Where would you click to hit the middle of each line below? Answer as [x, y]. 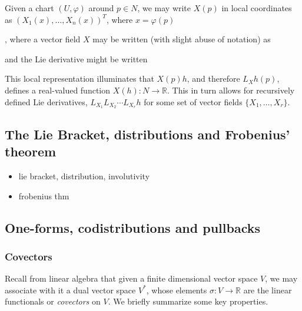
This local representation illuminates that [79, 78]
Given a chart [29, 8]
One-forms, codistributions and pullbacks [132, 227]
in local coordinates [257, 8]
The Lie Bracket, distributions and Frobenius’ [147, 134]
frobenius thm [44, 195]
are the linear [268, 290]
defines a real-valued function [58, 90]
